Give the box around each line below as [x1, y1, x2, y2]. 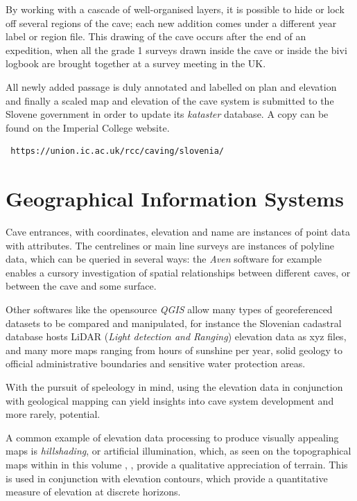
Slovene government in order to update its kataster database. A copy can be [6, 107, 329, 121]
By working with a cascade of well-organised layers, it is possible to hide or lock [6, 2, 345, 16]
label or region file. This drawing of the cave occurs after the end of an [6, 29, 306, 44]
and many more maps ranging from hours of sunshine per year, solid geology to [6, 342, 342, 357]
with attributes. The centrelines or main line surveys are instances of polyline [6, 238, 334, 252]
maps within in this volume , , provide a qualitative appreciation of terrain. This [6, 457, 348, 471]
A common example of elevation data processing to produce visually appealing [6, 430, 339, 444]
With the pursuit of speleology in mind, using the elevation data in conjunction [6, 380, 343, 394]
